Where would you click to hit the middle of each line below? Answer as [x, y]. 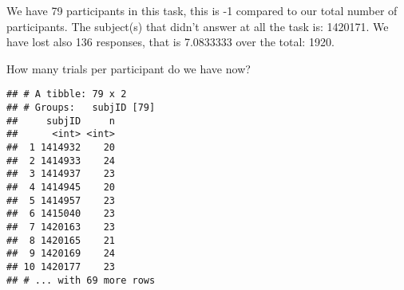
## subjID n [61, 121]
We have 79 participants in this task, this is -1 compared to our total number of [202, 10]
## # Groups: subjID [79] [81, 108]
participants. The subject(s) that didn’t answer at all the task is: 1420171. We [198, 26]
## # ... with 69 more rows [81, 280]
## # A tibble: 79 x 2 [67, 94]
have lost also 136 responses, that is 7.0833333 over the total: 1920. [170, 42]
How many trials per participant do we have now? [129, 68]
